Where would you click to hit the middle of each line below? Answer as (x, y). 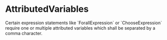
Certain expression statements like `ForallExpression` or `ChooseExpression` (84, 23)
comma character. (24, 33)
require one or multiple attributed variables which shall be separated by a (80, 28)
